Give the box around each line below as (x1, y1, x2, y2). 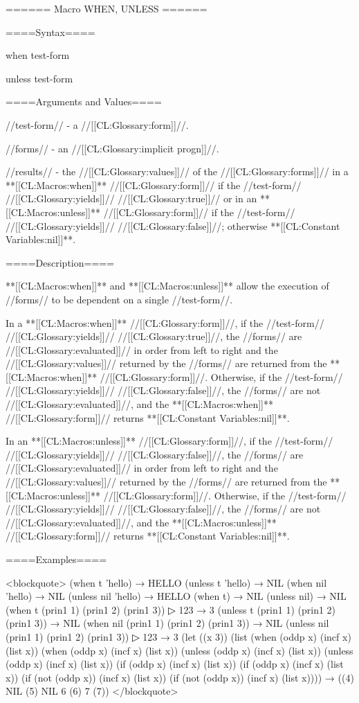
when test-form (6, 48, 70, 62)
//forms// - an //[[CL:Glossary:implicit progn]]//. (6, 141, 219, 155)
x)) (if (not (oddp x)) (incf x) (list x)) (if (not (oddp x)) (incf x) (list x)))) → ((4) (6, 670, 354, 684)
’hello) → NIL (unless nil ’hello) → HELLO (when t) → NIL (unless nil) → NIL (6, 589, 347, 603)
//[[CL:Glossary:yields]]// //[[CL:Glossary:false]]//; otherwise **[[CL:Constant (6, 218, 340, 233)
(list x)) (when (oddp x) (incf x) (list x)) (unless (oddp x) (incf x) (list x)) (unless (6, 643, 353, 657)
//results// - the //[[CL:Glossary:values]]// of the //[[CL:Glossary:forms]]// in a (6, 164, 349, 179)
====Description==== (6, 255, 115, 269)
